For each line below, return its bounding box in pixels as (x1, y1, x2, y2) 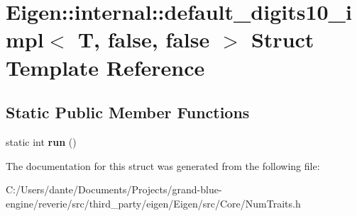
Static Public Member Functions (6, 101, 250, 123)
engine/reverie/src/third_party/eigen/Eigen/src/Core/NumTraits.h (6, 195, 301, 210)
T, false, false (77, 25, 210, 54)
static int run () (6, 134, 77, 149)
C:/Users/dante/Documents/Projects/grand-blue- (6, 182, 222, 197)
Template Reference (6, 52, 205, 81)
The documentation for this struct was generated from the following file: (6, 158, 320, 173)
